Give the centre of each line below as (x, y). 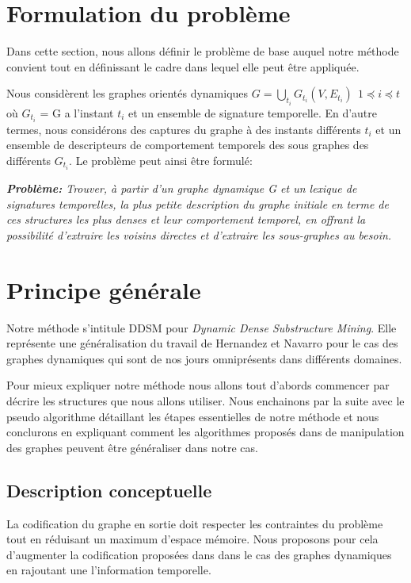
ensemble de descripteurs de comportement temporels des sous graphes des (188, 145)
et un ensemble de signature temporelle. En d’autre (253, 112)
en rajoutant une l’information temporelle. (109, 570)
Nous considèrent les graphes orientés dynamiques (127, 93)
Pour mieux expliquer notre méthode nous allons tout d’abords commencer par (198, 385)
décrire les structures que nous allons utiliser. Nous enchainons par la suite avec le (205, 401)
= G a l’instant (77, 112)
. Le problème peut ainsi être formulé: (161, 161)
